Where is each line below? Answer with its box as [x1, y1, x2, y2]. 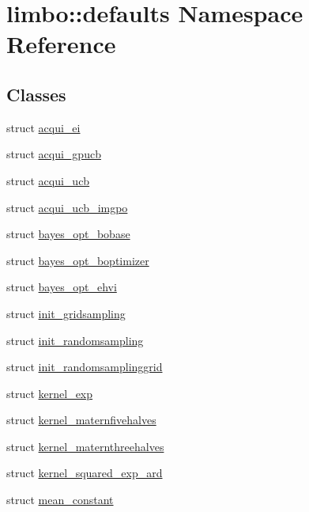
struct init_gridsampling [6, 305, 126, 321]
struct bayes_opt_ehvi [6, 279, 117, 295]
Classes [6, 82, 66, 106]
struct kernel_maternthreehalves [6, 438, 164, 454]
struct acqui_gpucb [6, 146, 101, 162]
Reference [6, 28, 116, 60]
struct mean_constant [6, 491, 114, 508]
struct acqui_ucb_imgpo [6, 199, 128, 215]
